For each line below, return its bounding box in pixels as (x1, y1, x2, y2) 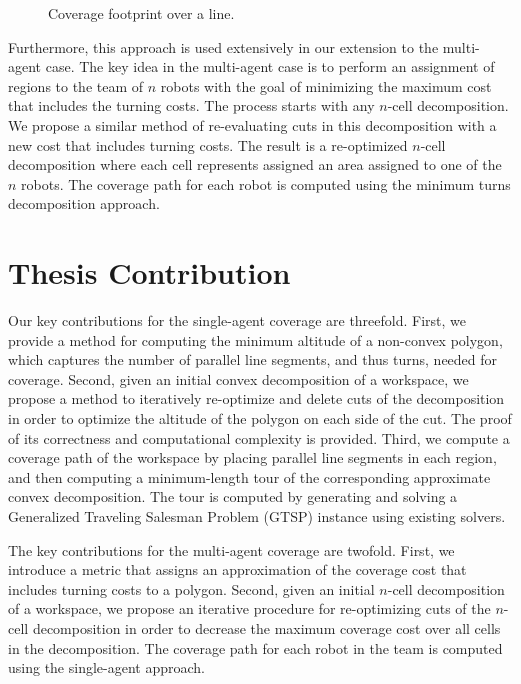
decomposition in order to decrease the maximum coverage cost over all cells (32, 617, 501, 638)
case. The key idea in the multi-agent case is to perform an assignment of (45, 56, 495, 77)
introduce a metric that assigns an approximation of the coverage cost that (8, 559, 467, 580)
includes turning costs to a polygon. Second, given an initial (8, 578, 375, 599)
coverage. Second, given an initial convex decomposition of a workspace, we (8, 368, 469, 389)
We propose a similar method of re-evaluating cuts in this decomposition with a (8, 114, 497, 135)
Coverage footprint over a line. (48, 3, 235, 23)
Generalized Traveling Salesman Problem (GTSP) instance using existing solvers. (8, 506, 506, 526)
